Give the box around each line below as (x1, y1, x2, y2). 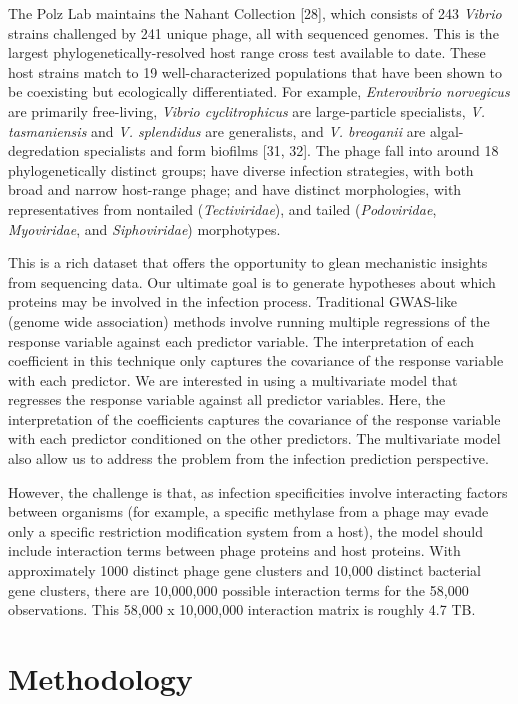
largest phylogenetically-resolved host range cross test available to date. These (8, 42, 486, 63)
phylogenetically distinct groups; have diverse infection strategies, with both (8, 159, 474, 180)
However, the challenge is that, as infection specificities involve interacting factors (8, 481, 508, 502)
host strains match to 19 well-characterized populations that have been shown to (8, 61, 502, 82)
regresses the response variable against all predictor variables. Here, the (8, 389, 446, 410)
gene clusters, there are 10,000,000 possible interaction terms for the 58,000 (8, 579, 469, 600)
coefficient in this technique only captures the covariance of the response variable (8, 350, 504, 371)
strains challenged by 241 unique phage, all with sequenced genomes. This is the (8, 22, 499, 43)
